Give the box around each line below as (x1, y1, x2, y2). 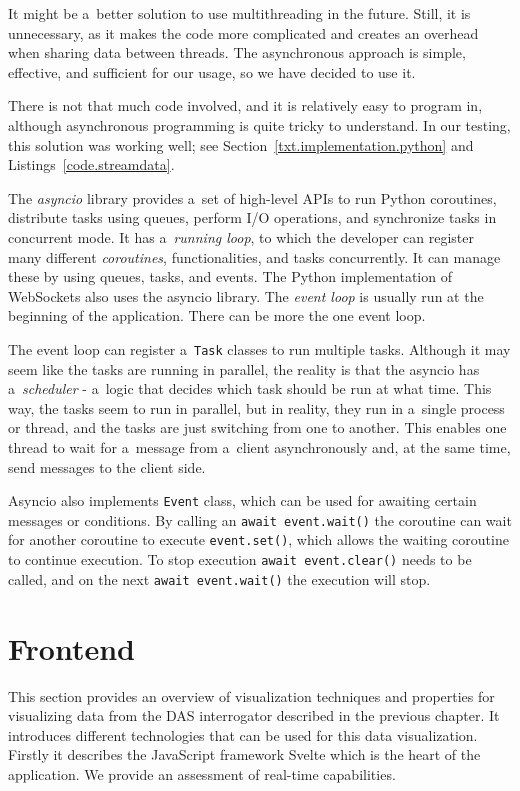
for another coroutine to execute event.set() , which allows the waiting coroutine (8, 529, 509, 550)
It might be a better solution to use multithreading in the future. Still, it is (8, 3, 471, 23)
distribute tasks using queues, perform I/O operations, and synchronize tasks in (8, 207, 497, 228)
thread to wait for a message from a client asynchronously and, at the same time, (8, 436, 511, 457)
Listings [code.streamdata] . (8, 154, 175, 175)
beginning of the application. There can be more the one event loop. (8, 305, 426, 326)
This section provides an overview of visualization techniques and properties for (8, 685, 495, 706)
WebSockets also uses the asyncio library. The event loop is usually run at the (8, 285, 484, 306)
